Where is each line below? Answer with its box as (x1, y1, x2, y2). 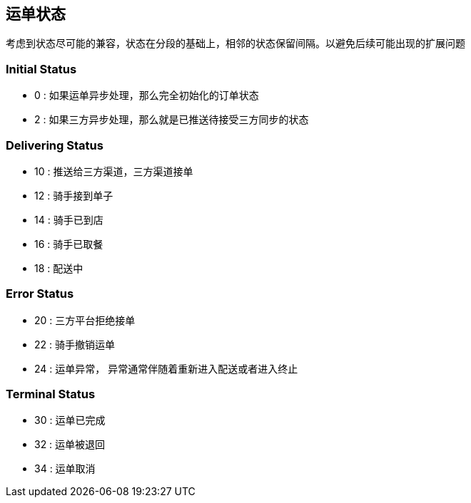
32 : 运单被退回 (34, 438, 106, 451)
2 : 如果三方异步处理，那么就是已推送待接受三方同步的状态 (34, 113, 309, 126)
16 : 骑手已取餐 (34, 237, 103, 250)
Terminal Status (6, 387, 96, 402)
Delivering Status (6, 138, 103, 152)
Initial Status (6, 61, 77, 76)
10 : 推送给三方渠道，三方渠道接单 (34, 165, 193, 177)
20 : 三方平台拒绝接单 (34, 313, 136, 326)
